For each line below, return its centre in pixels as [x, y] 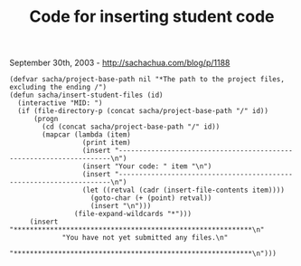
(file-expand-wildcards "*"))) [133, 214]
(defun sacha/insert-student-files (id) [87, 95]
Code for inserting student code [152, 17]
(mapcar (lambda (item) [86, 135]
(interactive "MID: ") [60, 103]
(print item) [106, 143]
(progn [46, 119]
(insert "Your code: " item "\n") [147, 166]
